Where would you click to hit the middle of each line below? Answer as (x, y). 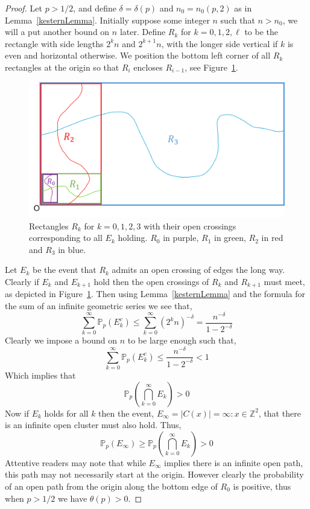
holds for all (66, 413)
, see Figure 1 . (211, 67)
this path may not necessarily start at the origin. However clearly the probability (154, 474)
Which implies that (40, 375)
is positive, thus (262, 486)
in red (272, 238)
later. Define (143, 32)
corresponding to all (66, 238)
